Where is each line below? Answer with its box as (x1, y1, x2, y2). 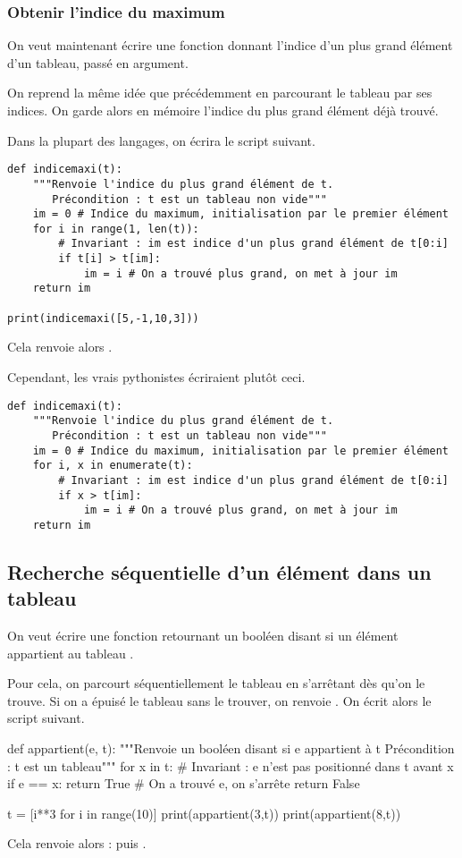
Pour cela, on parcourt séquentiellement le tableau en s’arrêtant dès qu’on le (7, 674, 425, 692)
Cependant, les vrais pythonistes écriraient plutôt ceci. (7, 368, 306, 386)
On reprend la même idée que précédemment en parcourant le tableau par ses (7, 83, 433, 102)
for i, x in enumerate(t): (32, 459, 193, 472)
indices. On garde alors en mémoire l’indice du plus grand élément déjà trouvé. (7, 101, 439, 119)
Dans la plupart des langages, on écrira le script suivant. (7, 131, 315, 149)
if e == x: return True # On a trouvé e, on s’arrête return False (7, 774, 360, 793)
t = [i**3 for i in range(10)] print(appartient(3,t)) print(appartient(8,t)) (7, 803, 401, 822)
